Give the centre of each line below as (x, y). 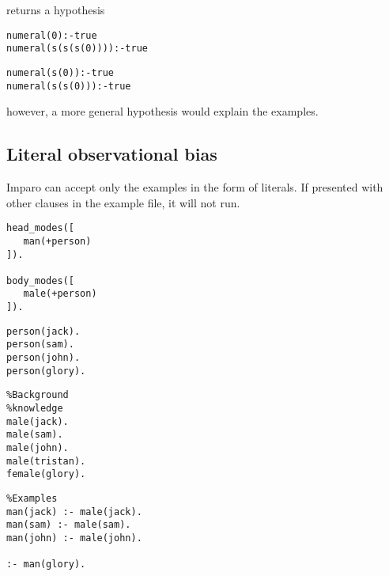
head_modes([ (40, 228)
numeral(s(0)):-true (60, 72)
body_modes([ (40, 280)
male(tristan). (46, 461)
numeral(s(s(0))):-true (69, 86)
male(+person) (60, 294)
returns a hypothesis (56, 9)
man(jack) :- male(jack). (74, 512)
